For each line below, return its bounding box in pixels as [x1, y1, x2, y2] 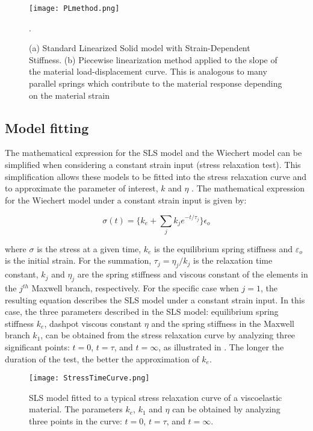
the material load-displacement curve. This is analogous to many [29, 65, 267, 78]
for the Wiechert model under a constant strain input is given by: [5, 193, 247, 206]
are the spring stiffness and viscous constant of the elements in [77, 268, 308, 281]
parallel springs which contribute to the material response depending [29, 77, 282, 90]
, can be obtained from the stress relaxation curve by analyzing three [40, 329, 296, 341]
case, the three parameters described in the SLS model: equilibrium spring [5, 305, 279, 318]
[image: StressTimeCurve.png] [29, 374, 150, 383]
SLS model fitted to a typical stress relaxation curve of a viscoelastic [29, 391, 282, 403]
